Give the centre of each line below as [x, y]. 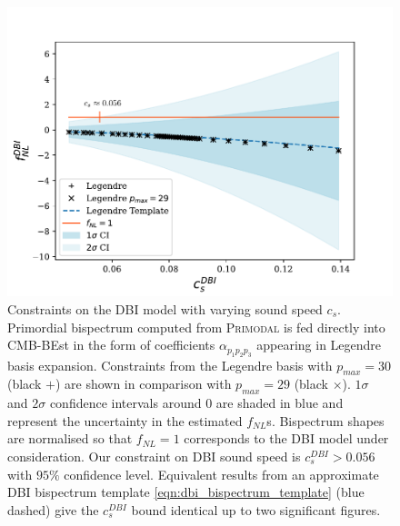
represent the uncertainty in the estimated [125, 420]
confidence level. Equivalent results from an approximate [221, 474]
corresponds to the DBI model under [286, 438]
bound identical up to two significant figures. [256, 509]
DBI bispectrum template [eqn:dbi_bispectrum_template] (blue [186, 492]
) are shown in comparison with [143, 384]
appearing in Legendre [319, 345]
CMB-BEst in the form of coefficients [111, 345]
